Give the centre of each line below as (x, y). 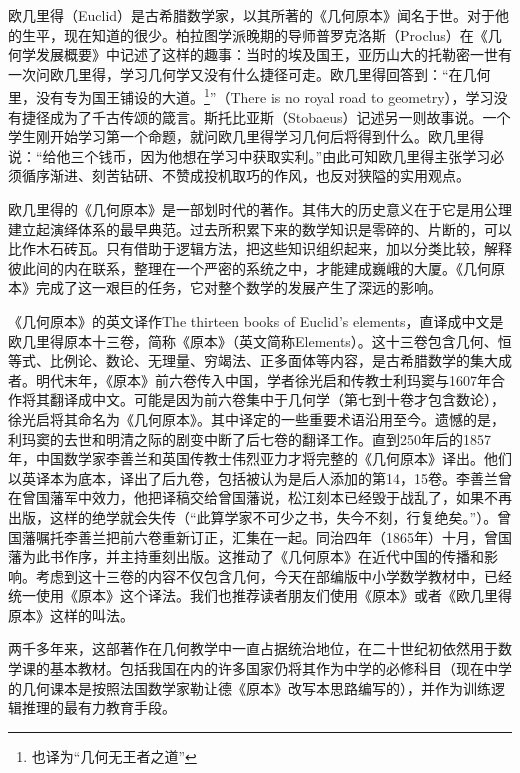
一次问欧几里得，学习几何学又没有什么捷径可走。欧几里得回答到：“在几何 (249, 73)
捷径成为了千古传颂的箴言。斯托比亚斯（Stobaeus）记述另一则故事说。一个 (266, 116)
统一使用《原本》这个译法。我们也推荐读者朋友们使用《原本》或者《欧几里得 (260, 595)
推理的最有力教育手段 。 (98, 707)
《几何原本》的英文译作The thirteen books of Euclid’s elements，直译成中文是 (256, 320)
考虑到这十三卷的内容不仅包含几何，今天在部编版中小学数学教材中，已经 (273, 575)
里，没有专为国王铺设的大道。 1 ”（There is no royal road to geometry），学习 (251, 96)
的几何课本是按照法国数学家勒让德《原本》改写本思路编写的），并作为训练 (249, 687)
